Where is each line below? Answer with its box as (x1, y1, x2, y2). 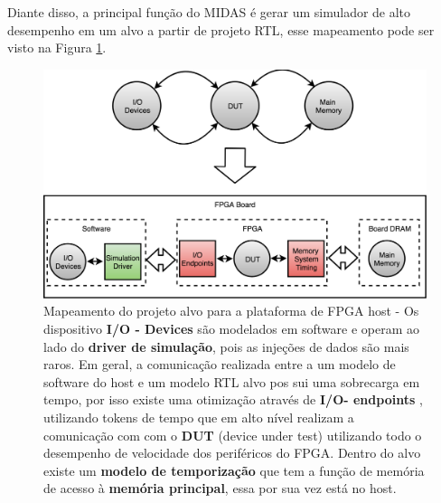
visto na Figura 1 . (7, 38, 107, 57)
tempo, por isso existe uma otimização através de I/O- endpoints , (43, 390, 423, 409)
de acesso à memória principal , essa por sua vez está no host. (43, 479, 397, 498)
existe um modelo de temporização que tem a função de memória (43, 460, 425, 479)
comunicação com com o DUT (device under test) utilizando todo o (43, 425, 422, 444)
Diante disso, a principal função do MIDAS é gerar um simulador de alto (7, 3, 411, 21)
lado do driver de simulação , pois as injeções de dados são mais (43, 337, 409, 356)
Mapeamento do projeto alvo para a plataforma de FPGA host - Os (43, 301, 419, 320)
